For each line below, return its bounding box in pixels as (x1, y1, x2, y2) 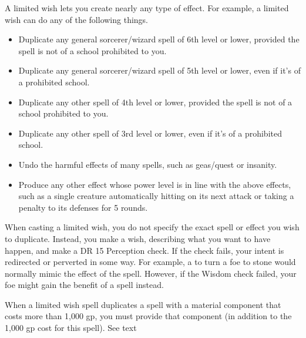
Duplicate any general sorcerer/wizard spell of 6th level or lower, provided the (18, 33, 300, 45)
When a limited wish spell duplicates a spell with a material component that (5, 298, 281, 310)
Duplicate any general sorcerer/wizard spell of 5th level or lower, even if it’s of (18, 64, 301, 77)
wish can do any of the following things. (5, 13, 149, 25)
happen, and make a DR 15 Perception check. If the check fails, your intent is (5, 244, 284, 256)
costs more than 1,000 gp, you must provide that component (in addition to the (5, 310, 292, 322)
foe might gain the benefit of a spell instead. (5, 279, 164, 291)
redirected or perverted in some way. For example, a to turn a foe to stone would (5, 256, 296, 268)
